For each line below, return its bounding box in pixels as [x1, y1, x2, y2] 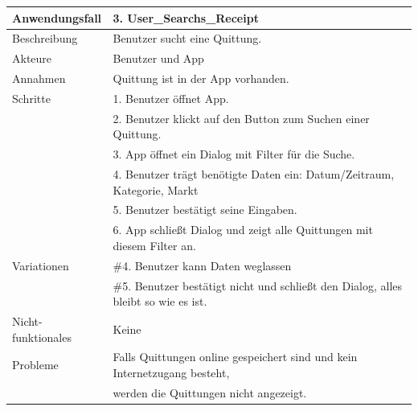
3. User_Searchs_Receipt [113, 9, 259, 26]
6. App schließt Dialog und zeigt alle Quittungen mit [113, 221, 373, 238]
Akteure [12, 50, 52, 67]
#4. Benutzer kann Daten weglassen [113, 257, 292, 273]
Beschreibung [12, 30, 78, 47]
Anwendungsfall [12, 9, 102, 26]
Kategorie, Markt [113, 181, 199, 198]
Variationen [12, 257, 69, 273]
